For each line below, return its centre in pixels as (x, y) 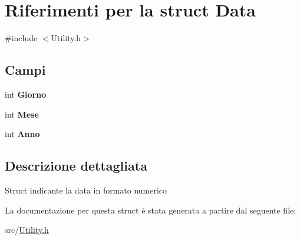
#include (21, 38)
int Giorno (26, 94)
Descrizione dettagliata (76, 166)
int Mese (22, 114)
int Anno (22, 134)
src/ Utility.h (27, 230)
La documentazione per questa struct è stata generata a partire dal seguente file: (151, 210)
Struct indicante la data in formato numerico (86, 190)
